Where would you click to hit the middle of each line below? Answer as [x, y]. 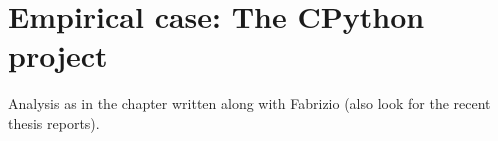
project [58, 55]
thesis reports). [54, 122]
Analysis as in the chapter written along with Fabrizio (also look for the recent [249, 103]
